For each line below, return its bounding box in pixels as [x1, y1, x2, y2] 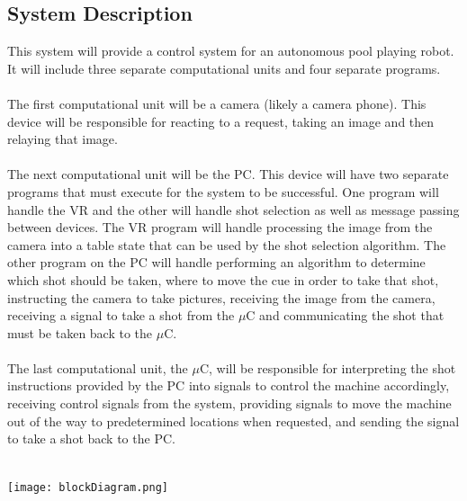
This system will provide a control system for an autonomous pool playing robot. [7, 41, 454, 60]
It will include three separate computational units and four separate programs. [7, 58, 441, 77]
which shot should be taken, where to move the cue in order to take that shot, [7, 270, 439, 289]
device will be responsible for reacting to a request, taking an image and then [7, 112, 435, 130]
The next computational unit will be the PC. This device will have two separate [7, 165, 449, 183]
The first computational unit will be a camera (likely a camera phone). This [7, 94, 427, 112]
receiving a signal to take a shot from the [7, 306, 235, 325]
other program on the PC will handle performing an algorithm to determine [7, 253, 426, 272]
